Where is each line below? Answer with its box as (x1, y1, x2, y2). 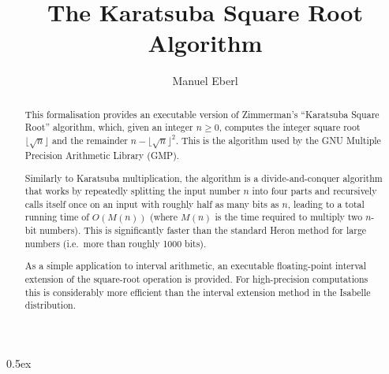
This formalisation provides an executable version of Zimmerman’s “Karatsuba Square (24, 107, 380, 120)
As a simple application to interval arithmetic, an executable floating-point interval (24, 259, 367, 272)
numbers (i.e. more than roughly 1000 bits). (24, 236, 207, 250)
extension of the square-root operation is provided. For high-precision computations (24, 272, 368, 285)
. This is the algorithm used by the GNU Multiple (175, 134, 381, 147)
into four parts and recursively (252, 184, 377, 198)
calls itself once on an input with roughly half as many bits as (24, 197, 279, 210)
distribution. (24, 298, 77, 312)
